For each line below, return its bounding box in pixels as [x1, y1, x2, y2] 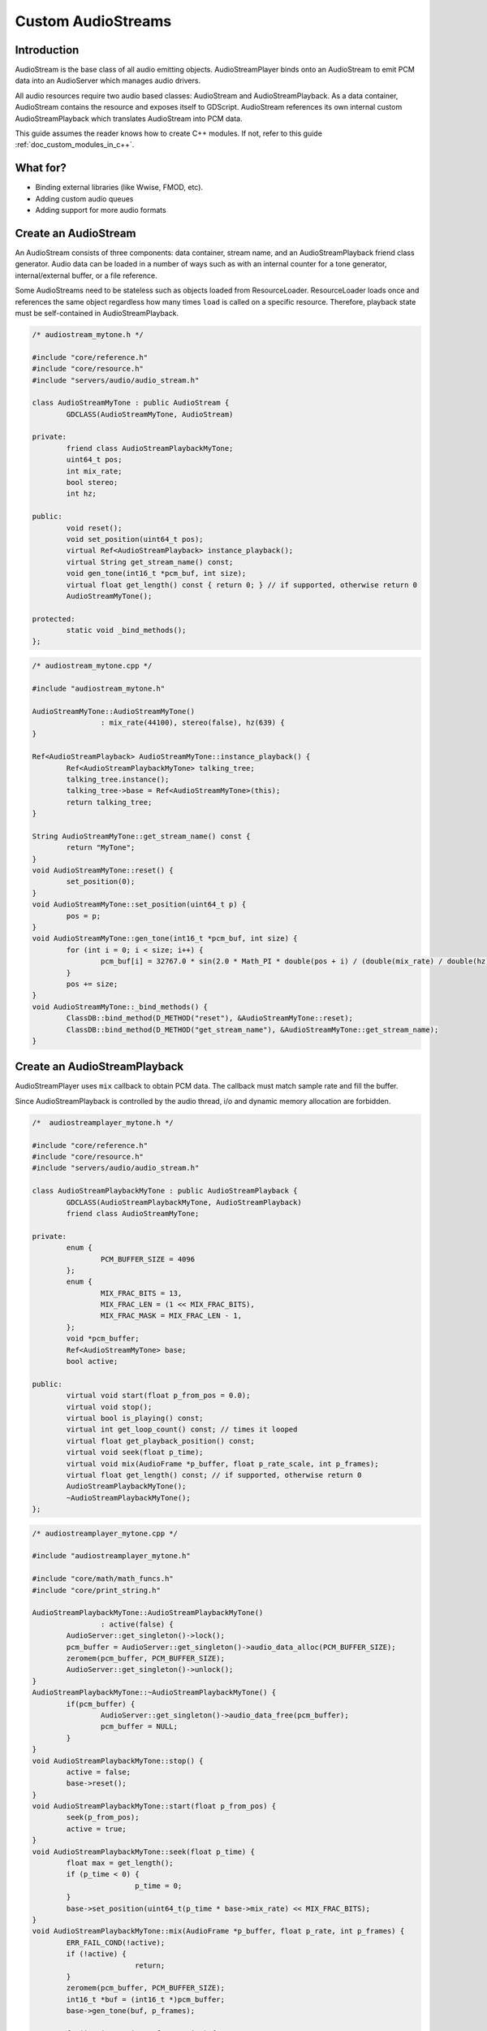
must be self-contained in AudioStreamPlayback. [15, 308, 179, 318]
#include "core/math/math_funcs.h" [32, 1574, 174, 1583]
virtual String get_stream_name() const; [66, 557, 234, 566]
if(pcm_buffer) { [66, 1699, 136, 1708]
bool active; [66, 1357, 119, 1366]
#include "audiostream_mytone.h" [32, 683, 166, 693]
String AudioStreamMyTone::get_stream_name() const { [32, 831, 251, 841]
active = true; [66, 1824, 127, 1834]
